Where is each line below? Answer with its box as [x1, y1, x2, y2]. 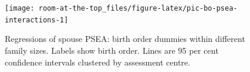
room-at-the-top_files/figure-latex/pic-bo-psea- [38, 4, 238, 12]
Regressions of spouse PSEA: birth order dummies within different [5, 32, 245, 45]
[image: [5, 4, 35, 12]
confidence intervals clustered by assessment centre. [5, 55, 190, 68]
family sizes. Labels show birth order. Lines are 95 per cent [5, 44, 219, 56]
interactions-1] [5, 15, 69, 24]
